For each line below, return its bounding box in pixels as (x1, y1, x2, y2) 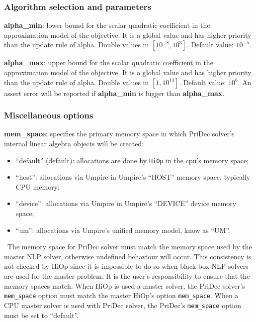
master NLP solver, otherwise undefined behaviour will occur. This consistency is (4, 251, 252, 261)
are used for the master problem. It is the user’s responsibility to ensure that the (4, 271, 250, 281)
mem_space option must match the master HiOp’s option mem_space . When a (4, 290, 239, 301)
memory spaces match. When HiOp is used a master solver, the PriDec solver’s (4, 280, 245, 291)
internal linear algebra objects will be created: (4, 138, 144, 148)
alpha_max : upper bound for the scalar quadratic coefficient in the (4, 57, 213, 68)
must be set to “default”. (4, 310, 79, 320)
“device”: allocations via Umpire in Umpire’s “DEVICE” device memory (15, 198, 237, 209)
